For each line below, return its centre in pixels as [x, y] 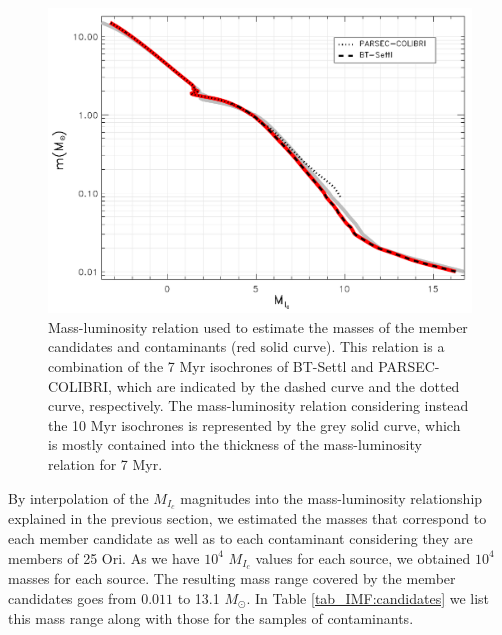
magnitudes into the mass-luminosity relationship [331, 497]
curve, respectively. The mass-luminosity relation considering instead [258, 405]
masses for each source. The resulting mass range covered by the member [232, 578]
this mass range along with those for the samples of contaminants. [211, 617]
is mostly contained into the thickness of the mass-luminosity [235, 444]
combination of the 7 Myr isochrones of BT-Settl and [211, 365]
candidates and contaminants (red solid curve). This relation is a [246, 346]
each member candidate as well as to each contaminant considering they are [240, 537]
